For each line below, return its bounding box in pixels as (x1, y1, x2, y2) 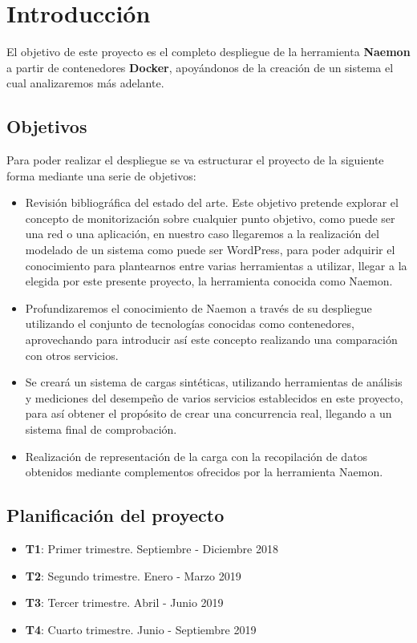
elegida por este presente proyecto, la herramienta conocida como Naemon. (25, 273, 393, 289)
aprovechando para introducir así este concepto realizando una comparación (25, 331, 398, 348)
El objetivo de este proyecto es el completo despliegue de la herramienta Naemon (6, 43, 411, 60)
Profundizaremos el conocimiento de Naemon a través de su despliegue (25, 299, 372, 316)
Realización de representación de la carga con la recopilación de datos (25, 447, 368, 464)
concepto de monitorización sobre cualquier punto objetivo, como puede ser (25, 209, 395, 226)
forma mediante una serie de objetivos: (6, 167, 196, 184)
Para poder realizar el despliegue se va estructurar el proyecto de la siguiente (6, 152, 384, 168)
